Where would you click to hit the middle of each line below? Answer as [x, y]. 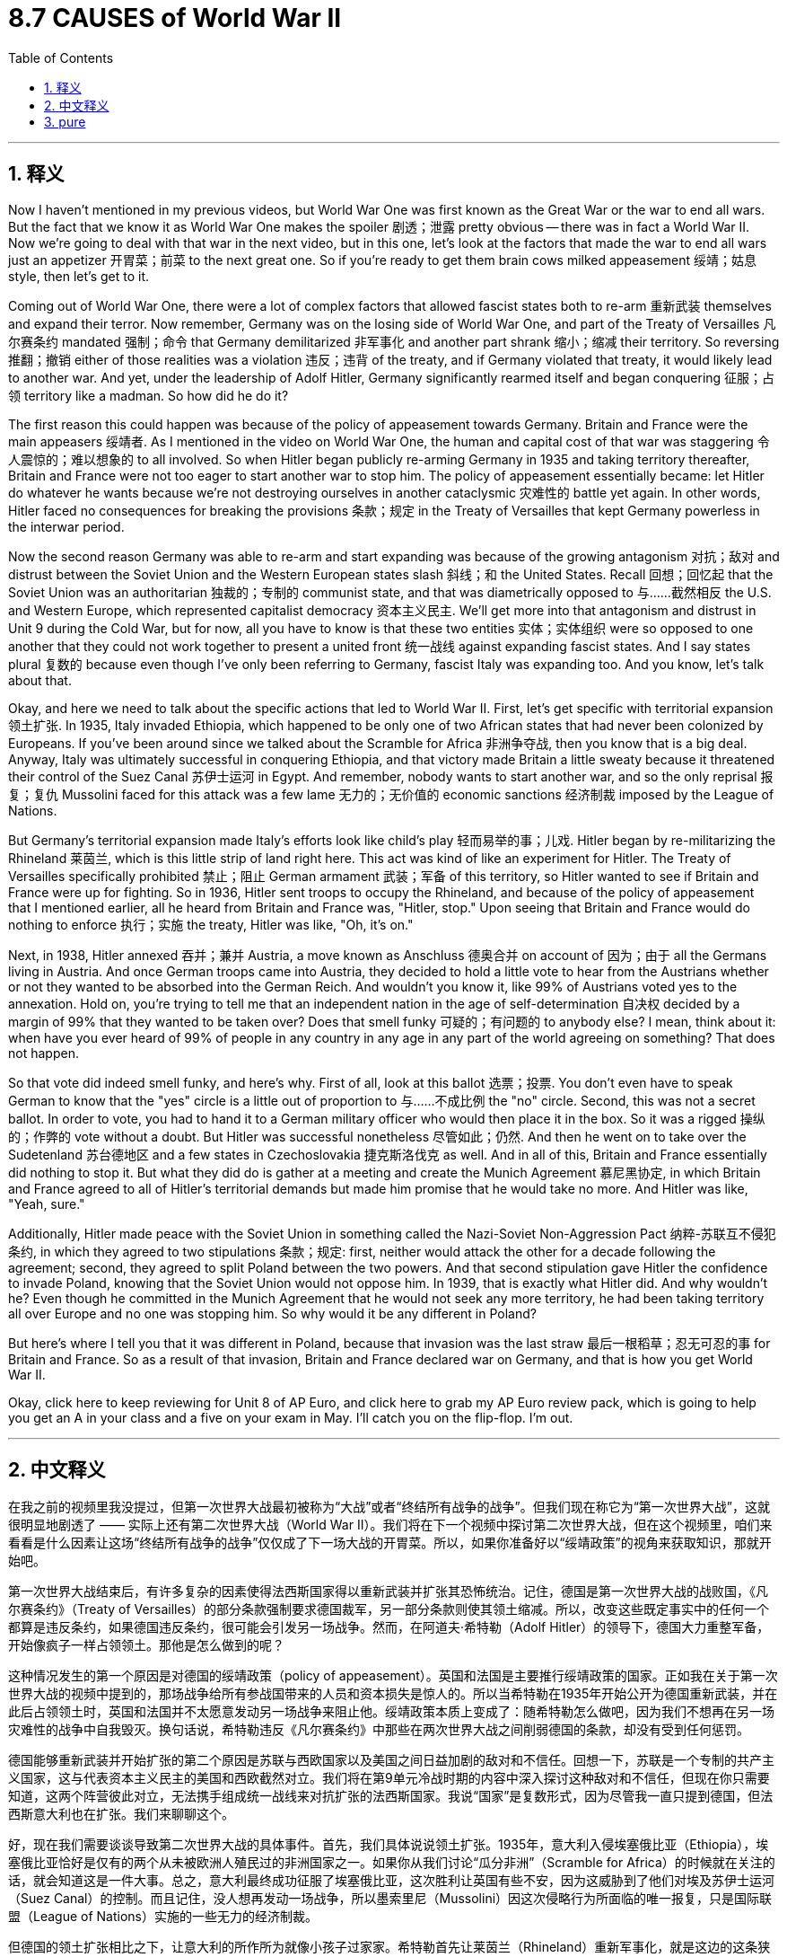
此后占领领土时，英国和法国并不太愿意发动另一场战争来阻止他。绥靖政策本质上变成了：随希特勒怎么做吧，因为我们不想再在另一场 [391, 1712]
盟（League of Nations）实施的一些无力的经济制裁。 [163, 1917]
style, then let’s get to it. [79, 276]
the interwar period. [66, 526]
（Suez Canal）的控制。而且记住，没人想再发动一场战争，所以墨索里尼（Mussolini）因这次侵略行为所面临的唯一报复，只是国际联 [390, 1899]
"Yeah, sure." [47, 1203]
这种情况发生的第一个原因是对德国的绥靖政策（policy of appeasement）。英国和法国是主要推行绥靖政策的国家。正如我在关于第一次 [393, 1676]
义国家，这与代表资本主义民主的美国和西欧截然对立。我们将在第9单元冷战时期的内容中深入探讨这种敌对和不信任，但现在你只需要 [389, 1778]
